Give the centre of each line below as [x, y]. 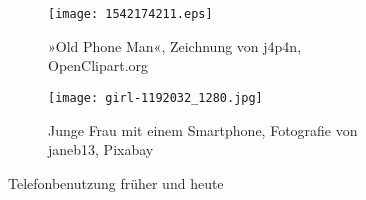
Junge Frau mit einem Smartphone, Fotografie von [203, 129]
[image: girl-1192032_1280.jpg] [155, 97]
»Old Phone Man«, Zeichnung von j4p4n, [175, 45]
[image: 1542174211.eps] [130, 14]
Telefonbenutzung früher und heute [116, 182]
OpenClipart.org [98, 65]
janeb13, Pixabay [101, 149]
